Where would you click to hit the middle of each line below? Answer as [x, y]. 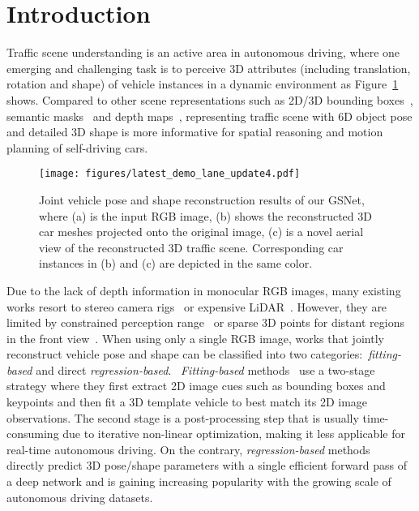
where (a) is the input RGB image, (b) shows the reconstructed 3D [205, 215]
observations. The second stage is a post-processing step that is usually [183, 417]
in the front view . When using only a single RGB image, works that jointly [195, 338]
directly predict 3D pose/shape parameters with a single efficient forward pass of [207, 465]
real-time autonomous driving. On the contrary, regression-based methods [188, 449]
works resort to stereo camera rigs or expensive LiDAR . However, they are [197, 306]
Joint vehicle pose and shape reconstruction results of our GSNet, [202, 199]
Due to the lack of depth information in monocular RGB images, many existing [204, 290]
